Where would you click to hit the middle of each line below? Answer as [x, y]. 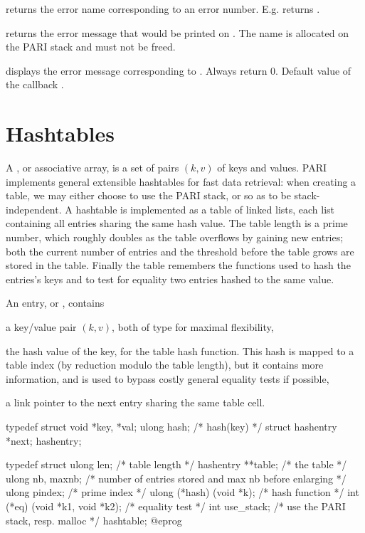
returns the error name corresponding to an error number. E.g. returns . [163, 9]
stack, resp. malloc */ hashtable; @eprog [94, 520]
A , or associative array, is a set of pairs [92, 168]
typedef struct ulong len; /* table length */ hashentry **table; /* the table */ [176, 464]
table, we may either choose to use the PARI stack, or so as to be [148, 195]
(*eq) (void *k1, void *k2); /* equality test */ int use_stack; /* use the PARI [176, 506]
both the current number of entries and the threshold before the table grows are [180, 251]
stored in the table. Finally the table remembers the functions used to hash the [178, 265]
